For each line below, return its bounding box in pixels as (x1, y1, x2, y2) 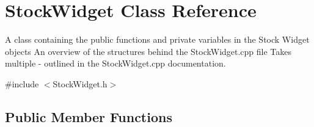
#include (5, 77, 39, 90)
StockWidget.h (53, 77, 108, 90)
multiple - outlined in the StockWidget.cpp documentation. (5, 57, 226, 70)
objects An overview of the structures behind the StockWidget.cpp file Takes (5, 45, 292, 57)
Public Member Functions (5, 107, 172, 126)
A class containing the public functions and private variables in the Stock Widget (5, 33, 310, 46)
